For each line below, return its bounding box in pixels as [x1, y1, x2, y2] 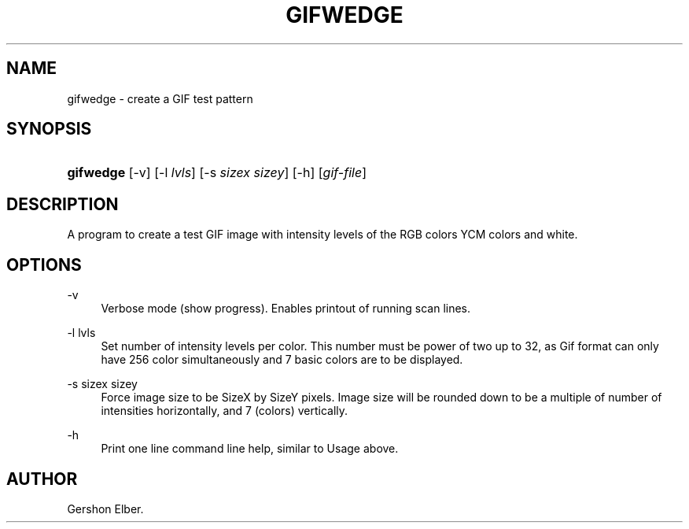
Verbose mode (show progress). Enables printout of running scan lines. [101, 301, 471, 316]
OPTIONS [6, 254, 82, 275]
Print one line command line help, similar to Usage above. [101, 442, 399, 456]
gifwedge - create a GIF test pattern [67, 91, 253, 105]
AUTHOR [6, 468, 78, 489]
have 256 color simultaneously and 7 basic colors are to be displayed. [101, 353, 463, 367]
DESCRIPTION [6, 194, 119, 214]
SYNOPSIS [6, 119, 92, 139]
